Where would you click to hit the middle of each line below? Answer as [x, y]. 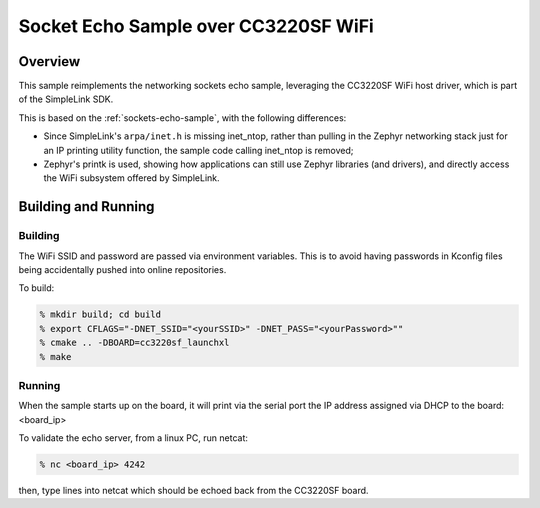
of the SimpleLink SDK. [66, 99]
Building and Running [86, 206]
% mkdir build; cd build [100, 314]
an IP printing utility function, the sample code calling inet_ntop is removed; [198, 150]
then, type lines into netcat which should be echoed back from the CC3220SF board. [193, 490]
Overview [49, 61]
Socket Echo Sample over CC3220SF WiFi [196, 26]
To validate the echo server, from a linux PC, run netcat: [133, 438]
